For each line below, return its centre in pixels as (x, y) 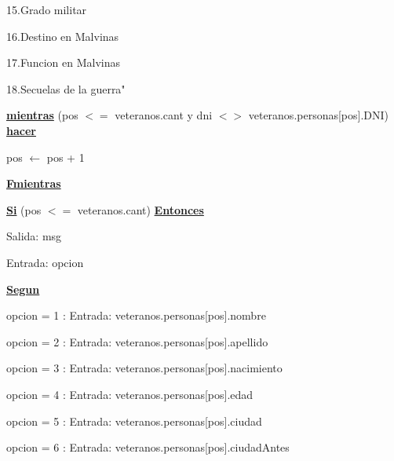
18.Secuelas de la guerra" (66, 88)
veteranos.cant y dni (164, 115)
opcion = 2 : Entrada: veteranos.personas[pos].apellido (137, 341)
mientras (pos (42, 115)
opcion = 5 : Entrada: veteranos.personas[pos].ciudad (134, 421)
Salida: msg (34, 236)
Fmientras (34, 183)
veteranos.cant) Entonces (140, 209)
